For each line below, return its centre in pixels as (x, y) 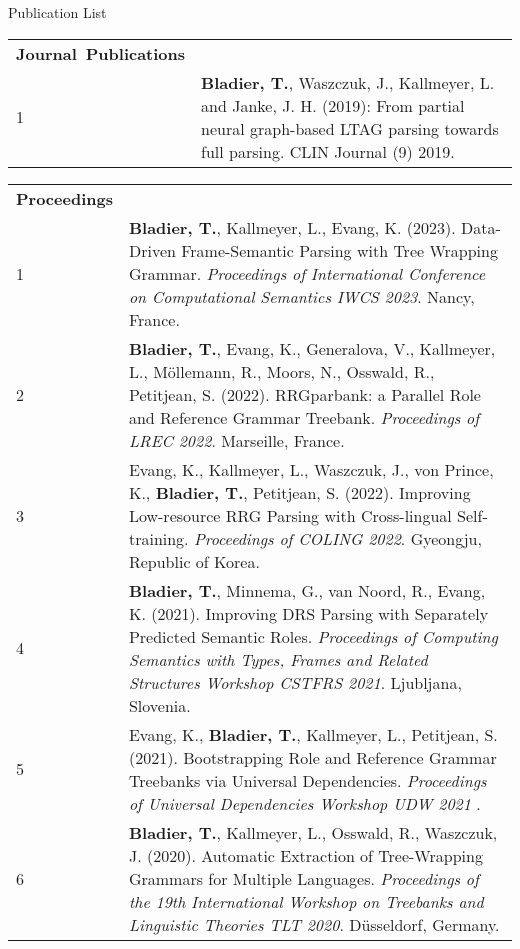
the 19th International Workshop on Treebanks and (306, 901)
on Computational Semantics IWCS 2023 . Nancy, (301, 296)
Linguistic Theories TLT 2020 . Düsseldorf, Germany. (314, 924)
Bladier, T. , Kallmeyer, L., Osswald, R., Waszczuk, (313, 832)
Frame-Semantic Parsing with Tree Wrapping (339, 250)
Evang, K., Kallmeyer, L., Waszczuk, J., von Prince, (311, 469)
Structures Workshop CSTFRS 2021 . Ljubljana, (295, 682)
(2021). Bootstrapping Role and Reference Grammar (312, 757)
